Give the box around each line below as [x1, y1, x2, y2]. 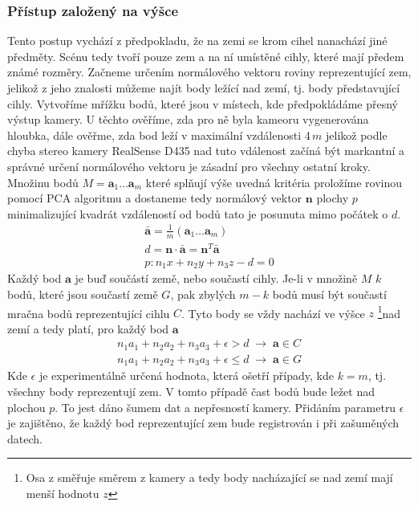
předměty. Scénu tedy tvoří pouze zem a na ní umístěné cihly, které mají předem [7, 47, 404, 64]
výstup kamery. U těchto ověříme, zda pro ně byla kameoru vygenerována [7, 111, 369, 128]
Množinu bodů [7, 173, 79, 190]
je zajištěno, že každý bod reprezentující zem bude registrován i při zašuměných [7, 414, 400, 431]
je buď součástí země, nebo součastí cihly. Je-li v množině [75, 270, 358, 287]
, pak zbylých [170, 285, 236, 302]
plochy [316, 190, 349, 206]
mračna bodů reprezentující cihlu [7, 304, 170, 321]
